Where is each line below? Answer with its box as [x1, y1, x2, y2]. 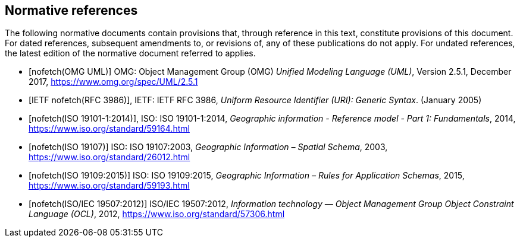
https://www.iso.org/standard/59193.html [29, 180, 190, 191]
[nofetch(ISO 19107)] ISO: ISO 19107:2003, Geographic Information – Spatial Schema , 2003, [29, 142, 388, 152]
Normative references [5, 3, 138, 18]
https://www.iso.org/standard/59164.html [29, 123, 190, 134]
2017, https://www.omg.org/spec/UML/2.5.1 [29, 77, 198, 87]
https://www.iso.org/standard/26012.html [29, 152, 190, 163]
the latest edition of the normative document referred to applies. [5, 48, 256, 59]
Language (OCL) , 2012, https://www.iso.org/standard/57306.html [29, 209, 285, 219]
